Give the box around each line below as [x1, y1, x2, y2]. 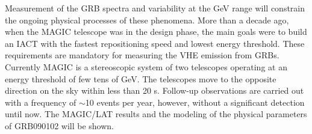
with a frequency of [5, 96, 76, 108]
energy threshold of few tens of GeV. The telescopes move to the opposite [5, 72, 276, 85]
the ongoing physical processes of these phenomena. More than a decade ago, [5, 13, 289, 26]
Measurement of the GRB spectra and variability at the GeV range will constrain [5, 2, 305, 14]
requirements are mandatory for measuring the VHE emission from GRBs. [5, 49, 279, 61]
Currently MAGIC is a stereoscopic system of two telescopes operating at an [5, 60, 287, 73]
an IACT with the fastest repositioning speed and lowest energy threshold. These [5, 37, 305, 49]
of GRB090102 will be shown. [5, 119, 114, 132]
